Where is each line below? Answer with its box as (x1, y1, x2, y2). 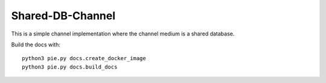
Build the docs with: (11, 41, 60, 48)
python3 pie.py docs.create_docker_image (22, 55, 146, 62)
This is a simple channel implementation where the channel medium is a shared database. (11, 30, 235, 37)
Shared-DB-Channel (11, 9, 116, 22)
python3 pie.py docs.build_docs (22, 63, 118, 70)
